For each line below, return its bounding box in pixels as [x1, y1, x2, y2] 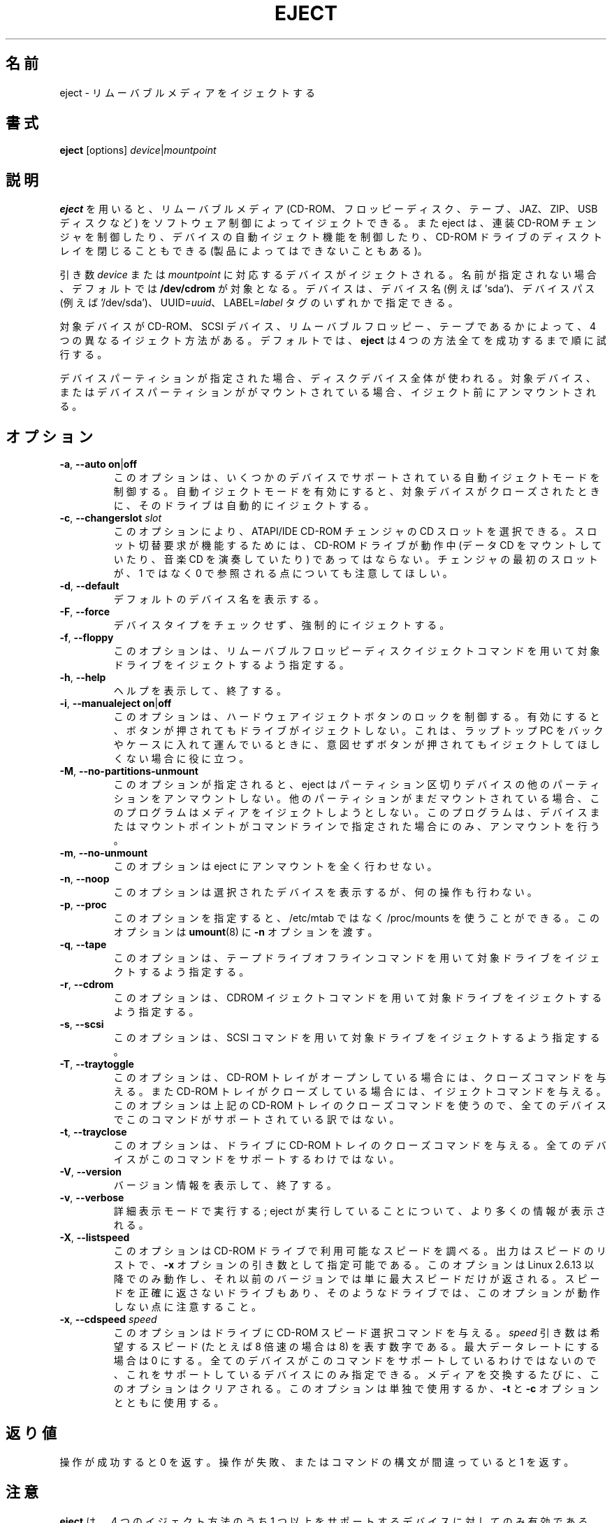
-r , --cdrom [59, 978, 114, 991]
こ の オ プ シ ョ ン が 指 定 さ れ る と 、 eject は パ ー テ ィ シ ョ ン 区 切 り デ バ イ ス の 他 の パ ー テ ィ [113, 778, 600, 791]
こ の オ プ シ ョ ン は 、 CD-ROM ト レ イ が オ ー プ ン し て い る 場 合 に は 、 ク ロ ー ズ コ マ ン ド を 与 [113, 1071, 606, 1084]
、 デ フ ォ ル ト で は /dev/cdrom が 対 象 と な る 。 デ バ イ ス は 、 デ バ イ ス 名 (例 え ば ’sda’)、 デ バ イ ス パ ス [59, 283, 595, 295]
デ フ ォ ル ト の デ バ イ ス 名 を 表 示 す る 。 [113, 593, 324, 606]
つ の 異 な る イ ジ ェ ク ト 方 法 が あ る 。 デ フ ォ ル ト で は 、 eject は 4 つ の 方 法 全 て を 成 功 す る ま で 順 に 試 [59, 334, 606, 347]
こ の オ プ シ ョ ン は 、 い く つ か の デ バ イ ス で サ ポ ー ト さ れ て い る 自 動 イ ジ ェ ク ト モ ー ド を [113, 471, 600, 484]
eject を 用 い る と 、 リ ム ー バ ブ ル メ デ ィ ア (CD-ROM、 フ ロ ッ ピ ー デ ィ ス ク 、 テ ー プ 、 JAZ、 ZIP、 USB [59, 203, 598, 215]
